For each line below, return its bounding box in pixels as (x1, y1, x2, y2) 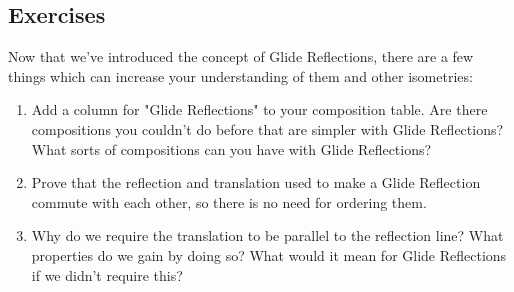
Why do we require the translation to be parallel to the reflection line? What (31, 225, 504, 246)
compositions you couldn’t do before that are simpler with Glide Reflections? (31, 118, 504, 139)
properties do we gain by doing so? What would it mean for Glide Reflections (31, 244, 507, 265)
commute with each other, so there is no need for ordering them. (31, 191, 427, 212)
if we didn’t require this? (31, 264, 183, 285)
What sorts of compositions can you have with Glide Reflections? (31, 138, 432, 159)
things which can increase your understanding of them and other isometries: (8, 65, 473, 86)
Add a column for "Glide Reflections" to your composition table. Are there (31, 99, 488, 120)
